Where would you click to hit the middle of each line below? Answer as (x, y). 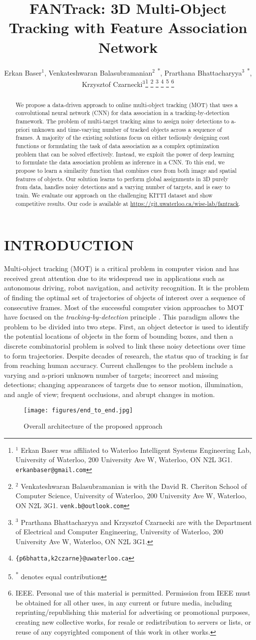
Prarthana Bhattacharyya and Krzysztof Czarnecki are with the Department (136, 522)
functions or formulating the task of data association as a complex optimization (117, 146)
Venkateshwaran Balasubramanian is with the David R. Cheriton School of (134, 486)
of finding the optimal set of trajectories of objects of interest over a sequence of (125, 298)
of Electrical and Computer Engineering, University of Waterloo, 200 (119, 532)
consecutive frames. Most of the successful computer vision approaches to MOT (124, 307)
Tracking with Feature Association (128, 27)
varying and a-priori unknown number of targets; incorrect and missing (111, 375)
